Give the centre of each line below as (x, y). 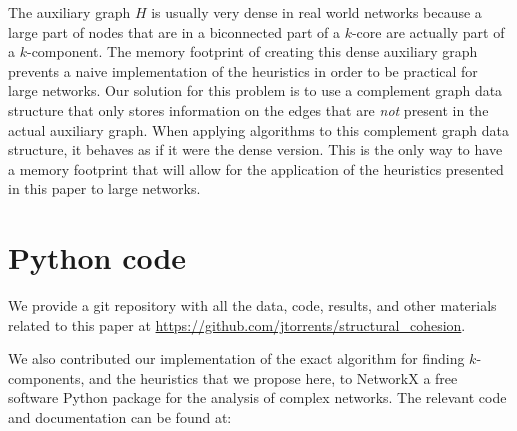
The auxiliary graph (69, 12)
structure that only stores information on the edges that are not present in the (248, 109)
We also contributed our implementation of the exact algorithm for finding (236, 358)
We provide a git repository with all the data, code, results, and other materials (252, 305)
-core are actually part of (428, 31)
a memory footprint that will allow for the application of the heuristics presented (256, 168)
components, (46, 377)
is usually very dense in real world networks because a (316, 12)
